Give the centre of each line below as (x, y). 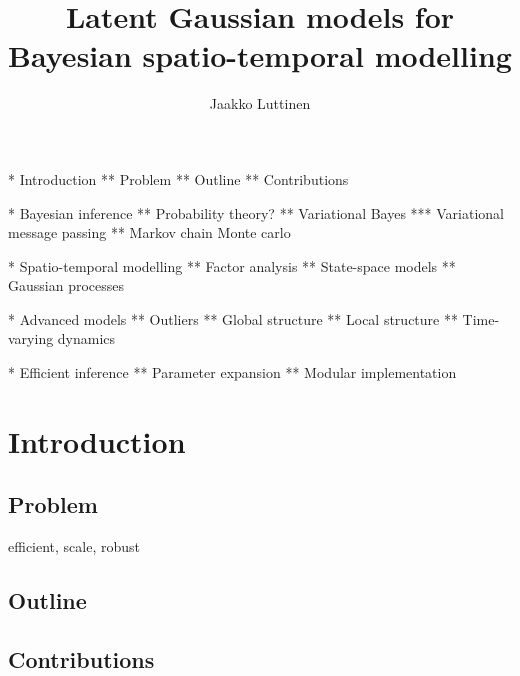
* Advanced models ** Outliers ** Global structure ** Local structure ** (233, 318)
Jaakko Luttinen (260, 103)
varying (31, 338)
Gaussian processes (66, 285)
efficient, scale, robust (74, 546)
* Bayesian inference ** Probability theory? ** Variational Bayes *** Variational (256, 212)
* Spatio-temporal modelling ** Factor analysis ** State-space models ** (232, 265)
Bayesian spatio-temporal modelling (260, 55)
